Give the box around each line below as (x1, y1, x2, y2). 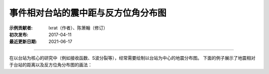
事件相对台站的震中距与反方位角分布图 (9, 7, 167, 18)
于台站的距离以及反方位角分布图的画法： (9, 62, 92, 68)
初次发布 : (9, 31, 28, 37)
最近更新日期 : (9, 39, 37, 45)
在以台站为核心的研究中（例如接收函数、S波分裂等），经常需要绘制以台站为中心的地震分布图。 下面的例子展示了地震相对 (9, 55, 256, 61)
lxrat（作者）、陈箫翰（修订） (48, 25, 108, 31)
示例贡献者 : (9, 25, 33, 31)
